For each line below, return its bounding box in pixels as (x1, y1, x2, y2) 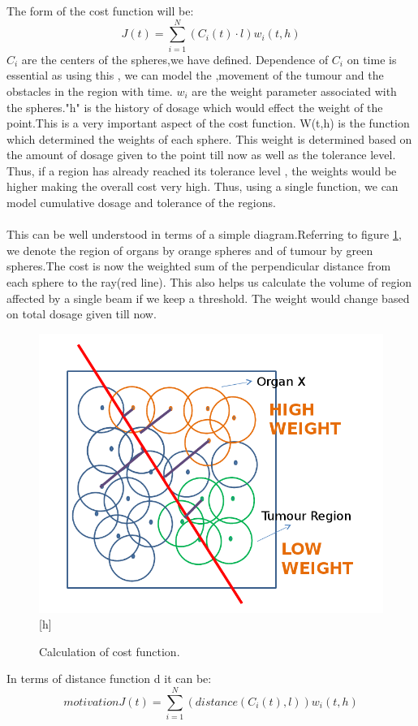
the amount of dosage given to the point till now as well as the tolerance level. (6, 146, 396, 163)
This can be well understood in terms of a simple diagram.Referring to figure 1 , (6, 226, 402, 243)
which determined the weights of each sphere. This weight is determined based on (6, 130, 412, 147)
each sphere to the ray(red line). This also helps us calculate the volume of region (6, 274, 412, 291)
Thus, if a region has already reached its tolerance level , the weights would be (6, 162, 397, 179)
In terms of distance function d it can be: (6, 670, 212, 687)
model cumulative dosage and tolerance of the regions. (6, 194, 276, 211)
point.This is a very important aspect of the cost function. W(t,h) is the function (6, 115, 410, 132)
